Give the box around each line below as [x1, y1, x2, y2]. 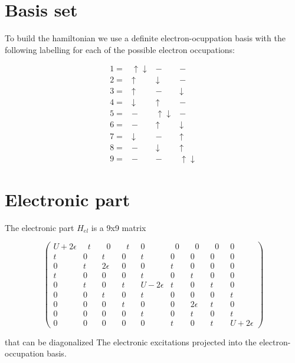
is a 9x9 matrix [91, 221, 146, 233]
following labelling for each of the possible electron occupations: [5, 43, 235, 55]
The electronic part [5, 221, 74, 233]
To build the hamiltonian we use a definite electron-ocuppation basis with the [5, 32, 286, 44]
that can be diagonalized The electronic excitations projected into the [5, 335, 257, 348]
